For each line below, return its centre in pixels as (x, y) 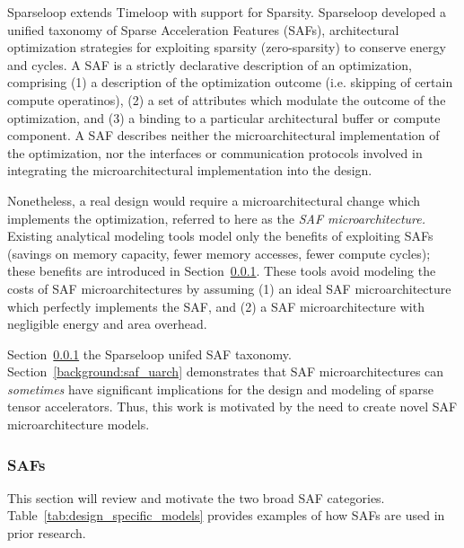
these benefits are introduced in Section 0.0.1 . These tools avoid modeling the (222, 271)
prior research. (47, 533)
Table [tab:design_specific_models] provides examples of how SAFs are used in (226, 515)
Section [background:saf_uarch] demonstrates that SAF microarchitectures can (226, 371)
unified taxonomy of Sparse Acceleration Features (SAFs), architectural (203, 29)
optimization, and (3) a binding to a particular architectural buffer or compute (224, 117)
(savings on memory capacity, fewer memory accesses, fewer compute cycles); (219, 253)
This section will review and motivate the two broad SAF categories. (196, 497)
